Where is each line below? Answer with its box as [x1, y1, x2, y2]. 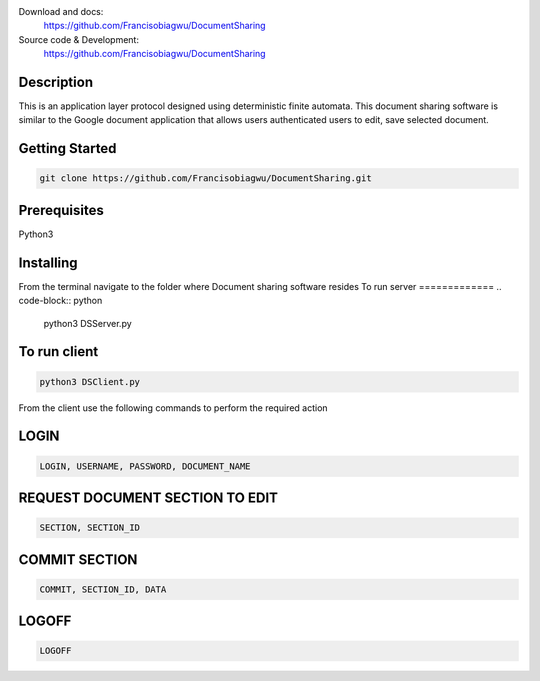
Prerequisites [18, 201, 104, 219]
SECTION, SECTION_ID [39, 522, 140, 534]
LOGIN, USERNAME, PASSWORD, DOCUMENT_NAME [39, 460, 251, 472]
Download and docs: [18, 6, 104, 17]
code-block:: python [18, 295, 103, 307]
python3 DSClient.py [39, 376, 140, 387]
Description [18, 73, 94, 90]
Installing [18, 254, 79, 271]
